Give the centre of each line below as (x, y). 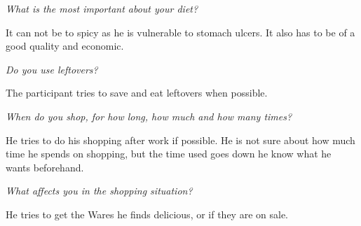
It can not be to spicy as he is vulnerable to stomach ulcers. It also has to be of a (180, 32)
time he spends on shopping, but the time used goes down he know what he (169, 154)
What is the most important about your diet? (102, 8)
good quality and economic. (65, 46)
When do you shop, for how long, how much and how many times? (149, 116)
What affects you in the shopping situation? (99, 191)
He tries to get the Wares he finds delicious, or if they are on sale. (147, 214)
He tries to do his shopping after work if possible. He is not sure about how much (180, 140)
